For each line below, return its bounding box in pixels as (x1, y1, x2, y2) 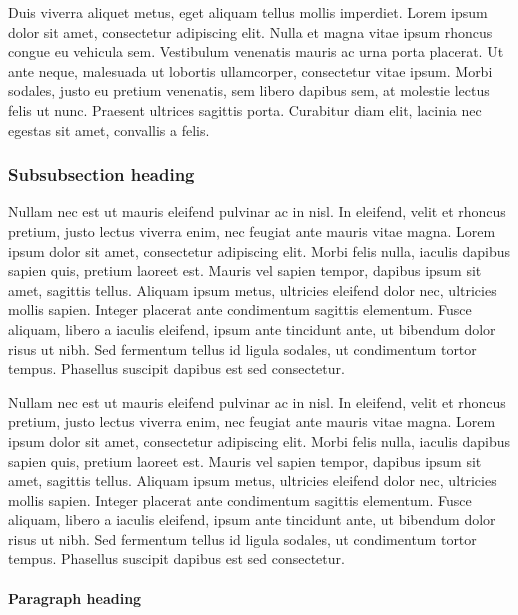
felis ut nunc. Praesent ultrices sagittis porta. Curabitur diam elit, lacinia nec (8, 99, 482, 120)
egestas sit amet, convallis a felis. (8, 119, 210, 140)
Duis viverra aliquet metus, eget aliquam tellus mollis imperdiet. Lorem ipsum (8, 2, 488, 22)
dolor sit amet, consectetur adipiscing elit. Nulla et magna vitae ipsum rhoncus (8, 21, 493, 42)
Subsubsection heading (8, 162, 195, 187)
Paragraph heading (8, 587, 142, 608)
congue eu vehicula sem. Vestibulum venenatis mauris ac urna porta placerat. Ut (8, 41, 504, 62)
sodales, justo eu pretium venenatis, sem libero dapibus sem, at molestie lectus (8, 80, 490, 101)
